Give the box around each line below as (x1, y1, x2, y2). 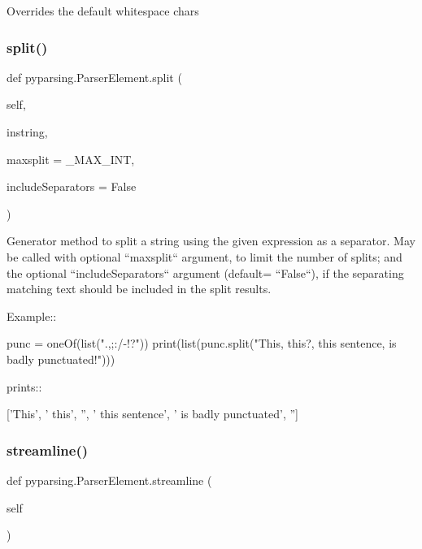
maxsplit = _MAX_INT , (7, 150, 135, 167)
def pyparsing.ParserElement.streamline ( (7, 471, 212, 488)
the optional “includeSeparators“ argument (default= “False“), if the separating (7, 264, 404, 281)
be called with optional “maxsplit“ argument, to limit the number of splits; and (7, 248, 402, 265)
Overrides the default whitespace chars (7, 2, 199, 19)
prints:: (7, 378, 42, 395)
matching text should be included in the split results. (7, 280, 272, 297)
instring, (7, 123, 48, 140)
